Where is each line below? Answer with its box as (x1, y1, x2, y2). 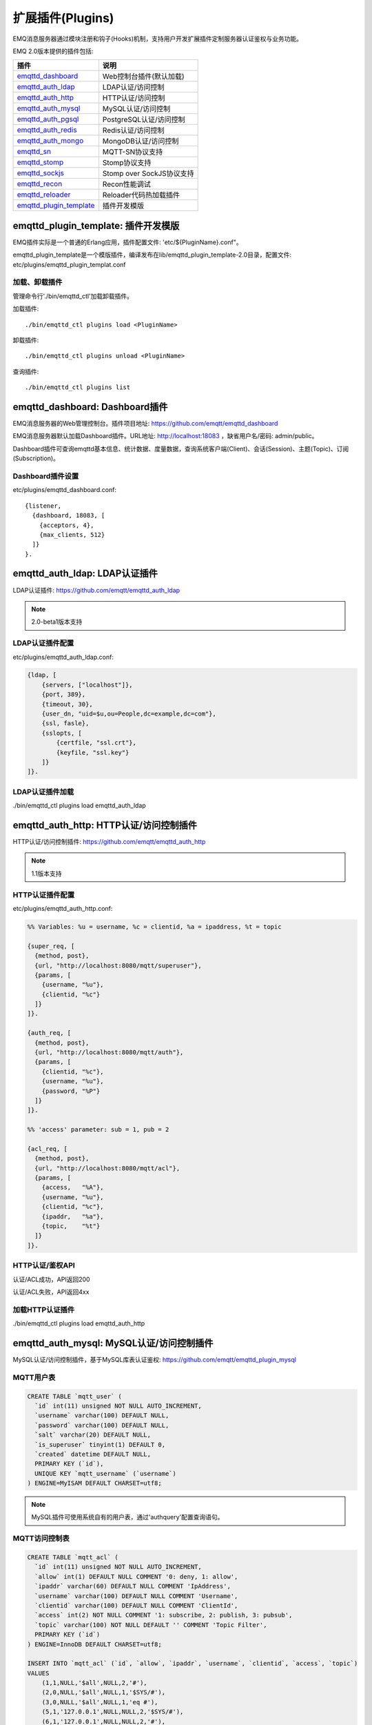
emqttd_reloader (17, 190, 71, 199)
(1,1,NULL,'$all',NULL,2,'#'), (41, 1679, 147, 1687)
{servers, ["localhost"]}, (41, 680, 134, 689)
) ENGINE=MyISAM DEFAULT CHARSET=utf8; (27, 1479, 162, 1487)
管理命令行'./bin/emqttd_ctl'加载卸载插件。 (12, 292, 134, 300)
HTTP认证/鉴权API (12, 1261, 75, 1270)
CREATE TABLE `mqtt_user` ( (27, 1392, 122, 1400)
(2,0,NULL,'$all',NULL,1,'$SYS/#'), (41, 1688, 165, 1697)
